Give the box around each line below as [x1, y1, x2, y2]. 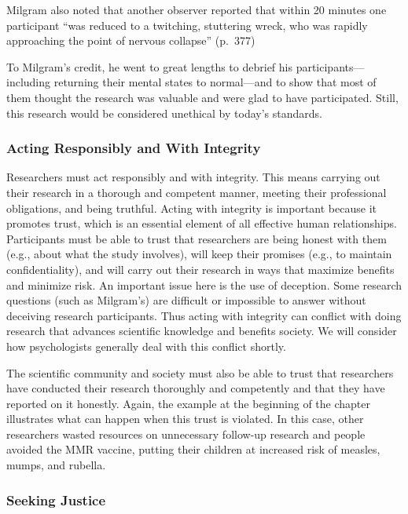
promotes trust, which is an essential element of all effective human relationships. [6, 215, 397, 231]
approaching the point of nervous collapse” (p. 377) [6, 32, 255, 49]
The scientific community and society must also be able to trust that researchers [6, 364, 394, 381]
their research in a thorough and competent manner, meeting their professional [6, 184, 387, 200]
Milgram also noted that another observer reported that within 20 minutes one [6, 2, 387, 17]
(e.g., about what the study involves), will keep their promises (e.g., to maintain [6, 246, 392, 262]
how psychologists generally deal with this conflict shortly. [6, 337, 286, 354]
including [6, 74, 51, 90]
